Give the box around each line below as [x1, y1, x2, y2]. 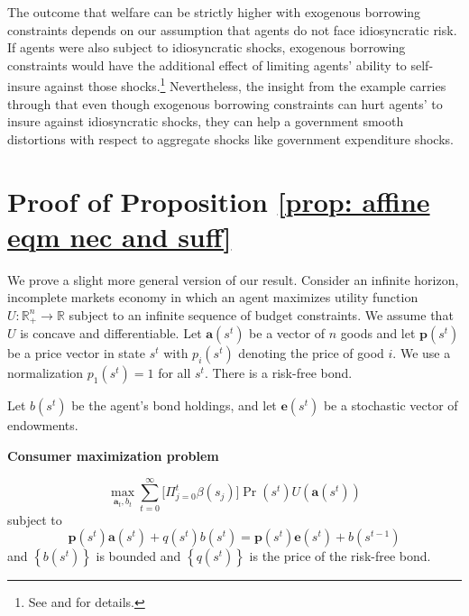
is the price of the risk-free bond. [249, 547, 431, 565]
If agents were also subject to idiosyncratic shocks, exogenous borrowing [7, 38, 406, 57]
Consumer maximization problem [7, 446, 219, 464]
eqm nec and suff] [7, 217, 232, 254]
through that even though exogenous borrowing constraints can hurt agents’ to [7, 94, 443, 113]
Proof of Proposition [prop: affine [7, 182, 430, 219]
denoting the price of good [238, 344, 384, 363]
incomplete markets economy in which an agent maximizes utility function [7, 288, 418, 307]
